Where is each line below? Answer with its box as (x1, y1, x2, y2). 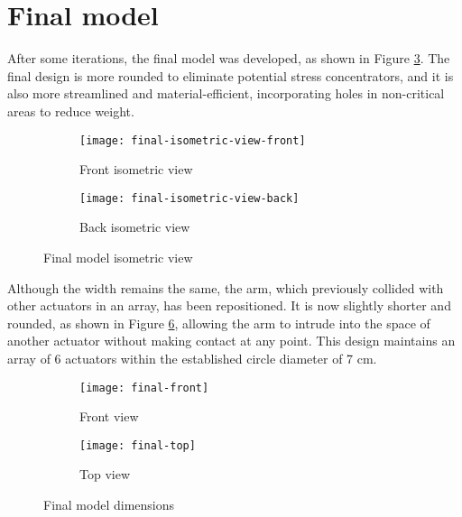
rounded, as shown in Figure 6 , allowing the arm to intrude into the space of (7, 313, 430, 332)
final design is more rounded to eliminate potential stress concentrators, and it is (7, 66, 454, 85)
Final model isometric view (43, 248, 193, 266)
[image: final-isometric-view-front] (79, 134, 306, 147)
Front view (79, 407, 139, 426)
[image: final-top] (79, 439, 196, 452)
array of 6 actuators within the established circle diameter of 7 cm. (7, 348, 377, 367)
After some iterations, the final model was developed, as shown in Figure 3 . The (7, 49, 450, 68)
